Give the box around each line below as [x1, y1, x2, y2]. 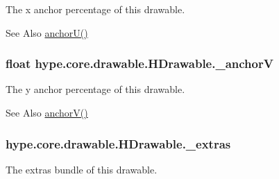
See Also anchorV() [6, 105, 88, 119]
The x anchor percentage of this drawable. [6, 2, 185, 16]
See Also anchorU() [6, 25, 88, 40]
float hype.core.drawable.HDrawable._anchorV [6, 55, 273, 72]
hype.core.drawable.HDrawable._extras [6, 135, 231, 152]
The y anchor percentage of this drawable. [6, 82, 185, 96]
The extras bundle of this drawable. [6, 162, 158, 176]
